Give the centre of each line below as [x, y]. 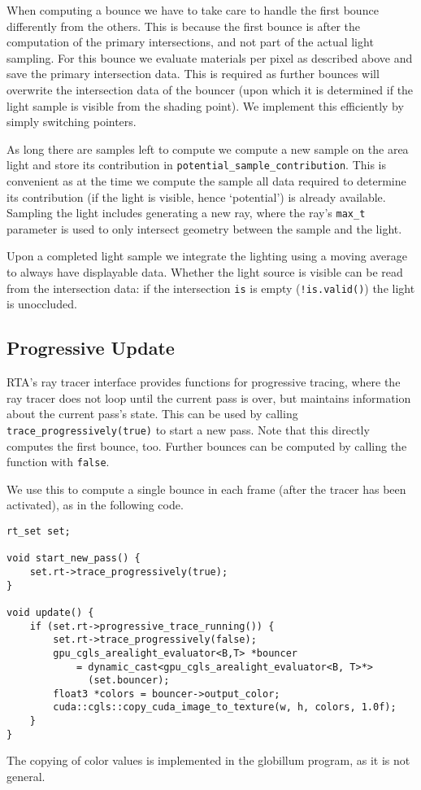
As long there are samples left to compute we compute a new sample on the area [208, 148]
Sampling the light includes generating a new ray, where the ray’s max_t [186, 213]
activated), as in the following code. [95, 505]
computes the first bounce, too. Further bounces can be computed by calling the [207, 445]
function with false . [58, 462]
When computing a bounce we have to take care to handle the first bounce [193, 10]
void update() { [50, 612]
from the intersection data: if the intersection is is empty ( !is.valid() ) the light [211, 288]
